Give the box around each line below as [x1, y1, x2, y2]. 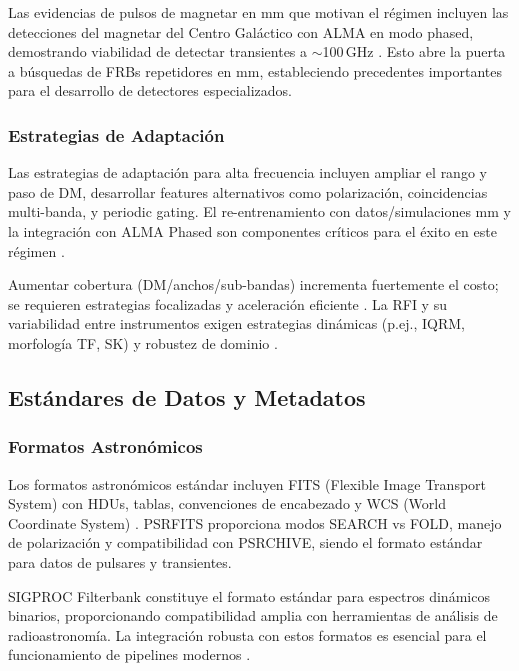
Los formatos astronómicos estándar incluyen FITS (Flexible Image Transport [8, 473, 487, 494]
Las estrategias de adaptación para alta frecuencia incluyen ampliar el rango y [8, 162, 487, 183]
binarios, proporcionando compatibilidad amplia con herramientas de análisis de [8, 605, 498, 626]
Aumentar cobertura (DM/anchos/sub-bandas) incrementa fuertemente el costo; [8, 274, 499, 295]
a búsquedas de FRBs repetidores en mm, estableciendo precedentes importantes [8, 60, 502, 81]
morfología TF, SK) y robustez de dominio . [8, 332, 278, 353]
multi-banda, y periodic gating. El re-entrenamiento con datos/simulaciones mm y [8, 201, 511, 222]
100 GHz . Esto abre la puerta [322, 41, 506, 62]
